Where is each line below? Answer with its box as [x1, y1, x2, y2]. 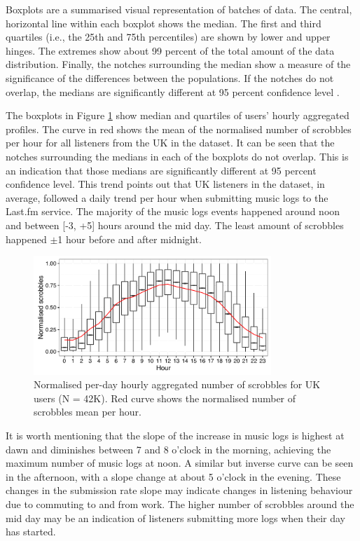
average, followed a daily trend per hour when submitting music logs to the [6, 190, 328, 205]
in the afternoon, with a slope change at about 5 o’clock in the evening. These [6, 469, 341, 484]
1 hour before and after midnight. [57, 231, 202, 246]
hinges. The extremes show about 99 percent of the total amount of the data [6, 43, 335, 57]
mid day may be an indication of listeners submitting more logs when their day [6, 510, 345, 525]
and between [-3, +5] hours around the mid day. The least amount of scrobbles [6, 217, 344, 232]
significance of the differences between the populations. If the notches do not [6, 70, 334, 85]
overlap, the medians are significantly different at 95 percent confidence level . [6, 84, 340, 99]
